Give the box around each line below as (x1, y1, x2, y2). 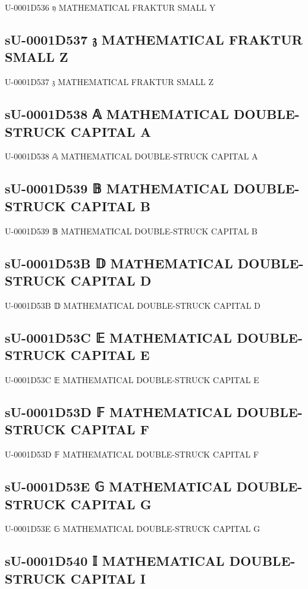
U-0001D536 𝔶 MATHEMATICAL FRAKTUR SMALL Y (5, 1, 216, 13)
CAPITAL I (70, 569, 146, 587)
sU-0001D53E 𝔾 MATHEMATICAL (5, 477, 232, 496)
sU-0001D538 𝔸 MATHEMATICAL (5, 105, 229, 123)
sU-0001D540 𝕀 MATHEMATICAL (5, 552, 225, 570)
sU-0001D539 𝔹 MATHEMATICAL (5, 179, 229, 198)
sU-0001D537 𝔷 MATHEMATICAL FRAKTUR (5, 30, 303, 48)
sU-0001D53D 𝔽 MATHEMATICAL (5, 402, 232, 421)
